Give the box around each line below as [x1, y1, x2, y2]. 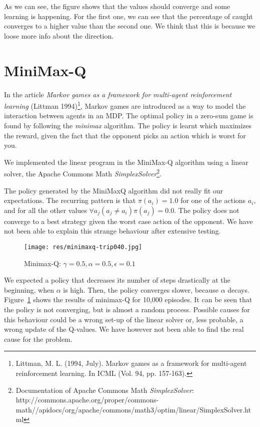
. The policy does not [174, 204, 239, 215]
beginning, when [4, 284, 54, 295]
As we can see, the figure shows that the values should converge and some [4, 1, 230, 11]
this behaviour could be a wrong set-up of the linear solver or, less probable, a [4, 314, 243, 324]
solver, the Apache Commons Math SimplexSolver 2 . [4, 167, 162, 178]
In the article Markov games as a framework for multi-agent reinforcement [4, 89, 232, 99]
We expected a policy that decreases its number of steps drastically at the [4, 275, 230, 285]
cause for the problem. [4, 333, 72, 344]
